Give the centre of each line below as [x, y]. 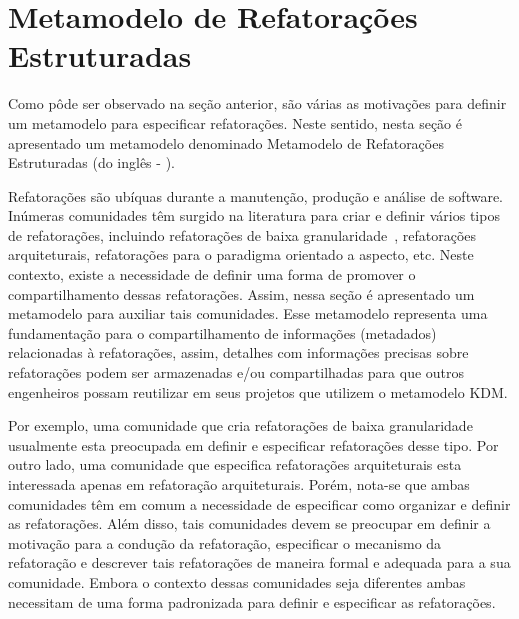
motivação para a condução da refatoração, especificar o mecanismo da [225, 542]
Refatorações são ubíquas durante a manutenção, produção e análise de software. [255, 195]
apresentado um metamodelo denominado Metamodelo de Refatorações [226, 142]
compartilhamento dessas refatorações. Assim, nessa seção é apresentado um [241, 293]
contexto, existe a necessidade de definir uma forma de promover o [212, 274]
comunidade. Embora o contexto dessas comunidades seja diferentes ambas [237, 581]
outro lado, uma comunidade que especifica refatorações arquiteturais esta [235, 464]
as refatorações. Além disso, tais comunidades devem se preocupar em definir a [249, 523]
